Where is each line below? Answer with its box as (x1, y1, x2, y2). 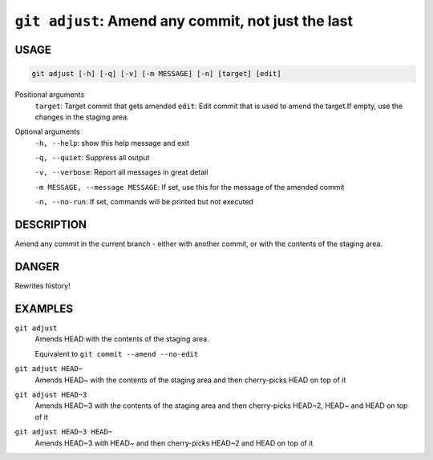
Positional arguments (14, 90, 85, 99)
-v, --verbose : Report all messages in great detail (34, 167, 208, 177)
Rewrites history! (14, 281, 71, 291)
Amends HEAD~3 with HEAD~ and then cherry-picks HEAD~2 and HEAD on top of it (34, 438, 314, 448)
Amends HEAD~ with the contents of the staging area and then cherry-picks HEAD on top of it (34, 375, 346, 385)
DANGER (14, 260, 60, 273)
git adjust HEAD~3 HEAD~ (14, 427, 112, 437)
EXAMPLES (14, 301, 74, 316)
